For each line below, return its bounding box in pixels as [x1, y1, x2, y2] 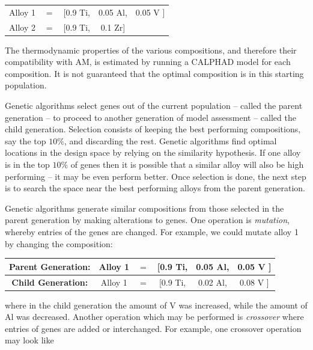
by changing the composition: [5, 237, 113, 250]
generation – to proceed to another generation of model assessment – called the [5, 111, 296, 123]
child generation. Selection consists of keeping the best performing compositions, [5, 123, 301, 135]
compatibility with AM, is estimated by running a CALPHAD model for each [5, 55, 291, 68]
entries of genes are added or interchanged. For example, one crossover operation [5, 322, 302, 334]
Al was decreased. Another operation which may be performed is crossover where [5, 310, 304, 323]
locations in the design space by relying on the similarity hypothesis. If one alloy [5, 146, 301, 159]
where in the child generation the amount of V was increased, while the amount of [5, 298, 308, 311]
